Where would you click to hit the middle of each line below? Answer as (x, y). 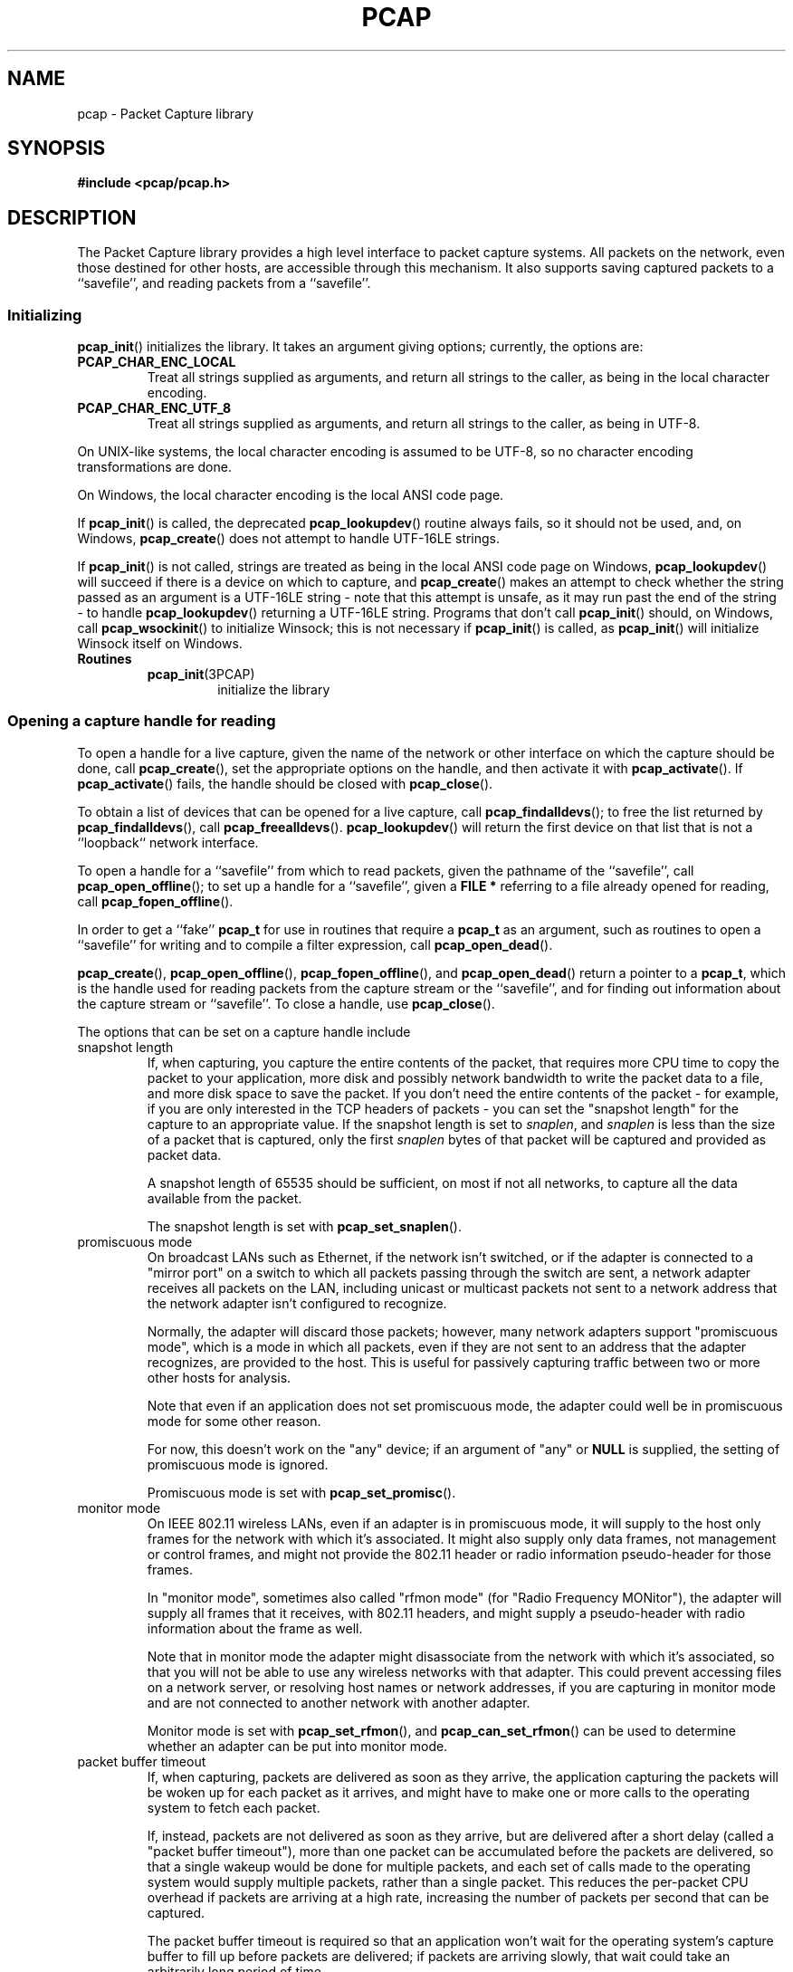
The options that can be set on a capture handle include (244, 1031)
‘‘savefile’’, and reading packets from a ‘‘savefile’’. (224, 283)
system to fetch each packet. (234, 1807)
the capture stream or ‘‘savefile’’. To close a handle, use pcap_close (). (286, 1003)
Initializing (45, 315)
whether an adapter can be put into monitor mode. (297, 1746)
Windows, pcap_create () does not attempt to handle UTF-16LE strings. (289, 539)
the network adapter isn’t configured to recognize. (297, 1303)
